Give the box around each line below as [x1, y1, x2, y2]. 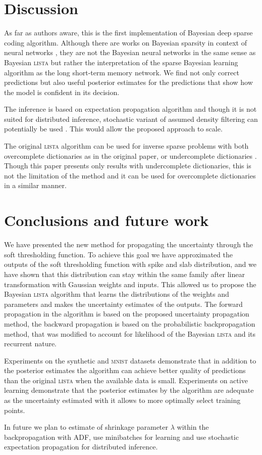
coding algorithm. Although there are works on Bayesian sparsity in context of [4, 37, 247, 48]
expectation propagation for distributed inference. [4, 441, 158, 452]
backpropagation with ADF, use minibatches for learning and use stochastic [4, 431, 239, 442]
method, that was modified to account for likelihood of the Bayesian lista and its [4, 328, 256, 339]
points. [4, 404, 25, 415]
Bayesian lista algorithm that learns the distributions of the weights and [4, 289, 229, 299]
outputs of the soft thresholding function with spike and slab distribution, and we [4, 259, 256, 269]
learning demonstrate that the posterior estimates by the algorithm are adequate [4, 385, 254, 395]
